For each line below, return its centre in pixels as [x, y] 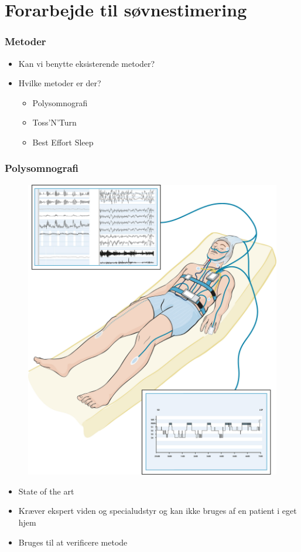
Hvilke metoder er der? [60, 83]
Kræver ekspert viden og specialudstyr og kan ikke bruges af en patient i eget [158, 511]
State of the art [46, 491]
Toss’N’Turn [54, 122]
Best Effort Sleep [63, 142]
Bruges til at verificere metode [73, 542]
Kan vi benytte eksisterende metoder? [87, 63]
